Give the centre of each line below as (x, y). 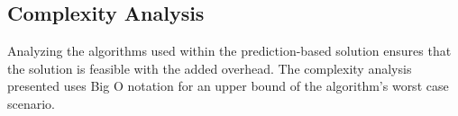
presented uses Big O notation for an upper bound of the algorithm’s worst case (228, 86)
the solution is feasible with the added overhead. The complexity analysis (210, 68)
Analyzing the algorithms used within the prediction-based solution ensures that (229, 51)
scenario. (32, 103)
